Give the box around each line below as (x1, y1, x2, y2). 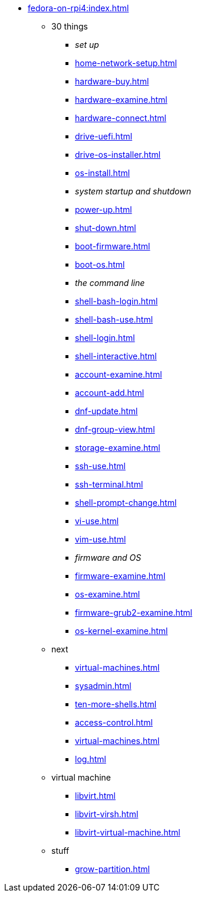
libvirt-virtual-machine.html (75, 827, 180, 837)
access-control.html (75, 717, 153, 727)
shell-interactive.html (75, 351, 157, 361)
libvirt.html (75, 791, 116, 801)
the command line (75, 278, 145, 288)
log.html (75, 754, 106, 764)
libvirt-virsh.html (75, 809, 139, 819)
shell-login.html (75, 333, 135, 343)
